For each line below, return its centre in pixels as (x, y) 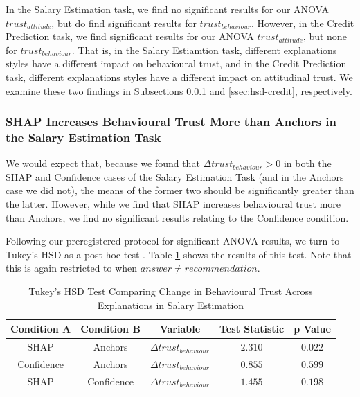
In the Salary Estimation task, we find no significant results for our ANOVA (168, 9)
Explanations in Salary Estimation (171, 305)
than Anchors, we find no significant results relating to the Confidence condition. (177, 217)
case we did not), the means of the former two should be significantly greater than (180, 190)
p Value (312, 329)
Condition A (41, 329)
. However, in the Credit (303, 23)
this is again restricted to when (72, 268)
